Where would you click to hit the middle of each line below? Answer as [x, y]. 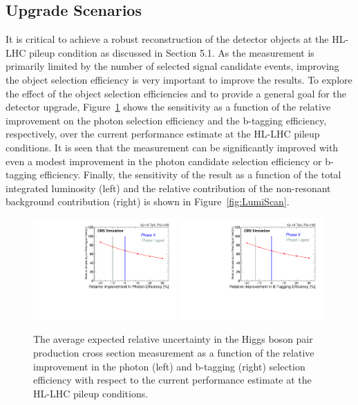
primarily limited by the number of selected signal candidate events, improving [172, 66]
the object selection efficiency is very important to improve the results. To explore [179, 79]
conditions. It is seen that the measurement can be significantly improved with [172, 147]
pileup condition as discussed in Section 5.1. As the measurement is [172, 52]
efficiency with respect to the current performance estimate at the [172, 380]
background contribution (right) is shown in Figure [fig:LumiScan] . [148, 201]
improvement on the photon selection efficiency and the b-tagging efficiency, [166, 120]
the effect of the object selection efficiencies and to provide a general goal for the [176, 93]
